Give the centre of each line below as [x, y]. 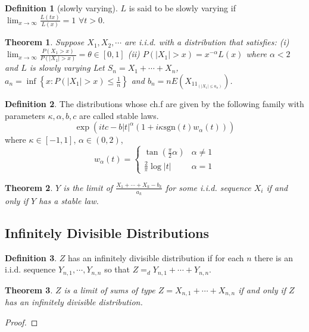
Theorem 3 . [29, 289]
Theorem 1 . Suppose [45, 42]
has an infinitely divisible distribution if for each [156, 257]
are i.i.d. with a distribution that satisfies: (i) [207, 42]
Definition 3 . [31, 257]
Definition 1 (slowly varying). [61, 8]
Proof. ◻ [21, 322]
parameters [25, 115]
